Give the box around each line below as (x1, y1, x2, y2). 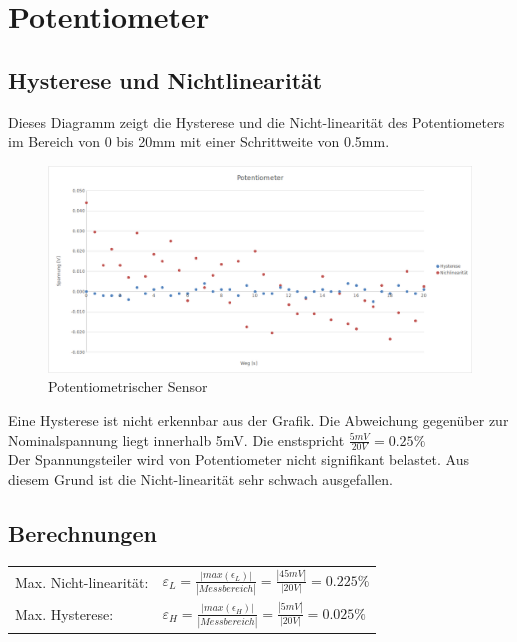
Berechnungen (8, 517, 157, 548)
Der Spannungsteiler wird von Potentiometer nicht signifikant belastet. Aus (8, 449, 469, 470)
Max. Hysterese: (15, 604, 114, 625)
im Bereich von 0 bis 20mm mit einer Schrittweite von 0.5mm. (8, 131, 390, 152)
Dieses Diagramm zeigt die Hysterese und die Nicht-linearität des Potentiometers (8, 111, 505, 132)
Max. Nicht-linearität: (15, 571, 149, 592)
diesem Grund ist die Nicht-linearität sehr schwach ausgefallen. (8, 469, 393, 489)
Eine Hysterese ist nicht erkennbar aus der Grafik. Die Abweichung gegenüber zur (8, 409, 509, 430)
